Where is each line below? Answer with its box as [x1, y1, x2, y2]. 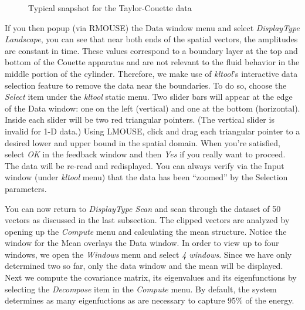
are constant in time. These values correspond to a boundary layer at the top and [5, 44, 298, 56]
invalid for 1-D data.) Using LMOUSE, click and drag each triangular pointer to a [5, 124, 300, 137]
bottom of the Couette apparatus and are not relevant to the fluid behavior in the [5, 56, 300, 68]
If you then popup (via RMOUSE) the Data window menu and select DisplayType [5, 21, 300, 33]
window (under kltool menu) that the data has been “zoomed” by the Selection [5, 171, 288, 183]
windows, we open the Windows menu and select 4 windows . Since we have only [5, 248, 292, 260]
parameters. [5, 182, 47, 194]
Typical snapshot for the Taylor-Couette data [28, 2, 192, 14]
